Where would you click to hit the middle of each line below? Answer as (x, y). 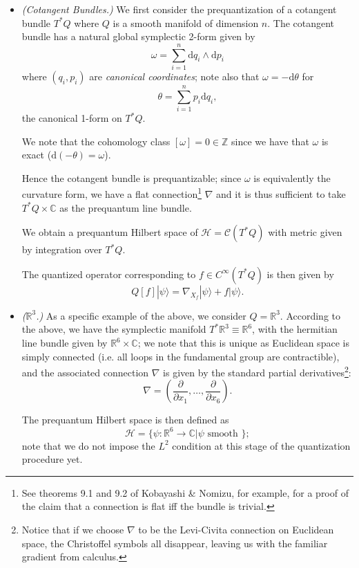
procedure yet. (52, 459)
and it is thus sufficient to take (281, 194)
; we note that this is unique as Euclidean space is (243, 343)
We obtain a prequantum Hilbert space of (110, 232)
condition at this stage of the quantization (261, 445)
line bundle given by (65, 343)
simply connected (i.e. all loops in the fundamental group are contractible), (181, 356)
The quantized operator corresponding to (109, 274)
